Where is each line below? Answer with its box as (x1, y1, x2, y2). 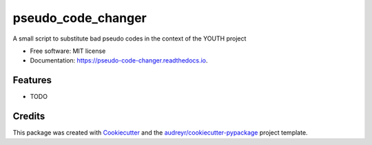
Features (12, 74, 52, 86)
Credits (12, 111, 45, 122)
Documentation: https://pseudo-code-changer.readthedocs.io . (30, 56, 208, 65)
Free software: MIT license (30, 47, 106, 55)
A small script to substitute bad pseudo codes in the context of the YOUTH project (12, 34, 247, 43)
